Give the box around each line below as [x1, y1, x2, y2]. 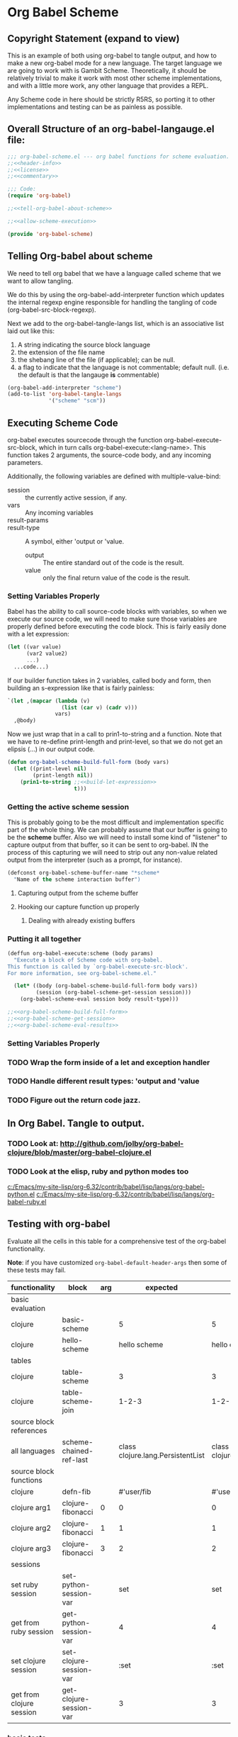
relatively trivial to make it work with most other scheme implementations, [7, 74, 222, 82]
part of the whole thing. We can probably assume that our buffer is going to [7, 825, 228, 833]
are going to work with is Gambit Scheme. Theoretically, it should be [7, 67, 207, 74]
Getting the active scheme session [7, 802, 130, 811]
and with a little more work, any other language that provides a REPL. [7, 81, 209, 89]
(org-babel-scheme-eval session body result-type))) [20, 996, 179, 1003]
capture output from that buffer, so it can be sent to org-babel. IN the [7, 841, 209, 849]
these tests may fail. [7, 1266, 66, 1274]
